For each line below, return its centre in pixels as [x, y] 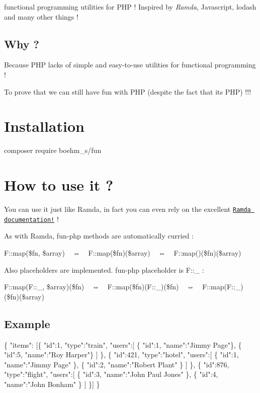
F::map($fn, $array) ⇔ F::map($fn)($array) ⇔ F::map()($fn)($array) [123, 252]
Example [27, 323]
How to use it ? [59, 185]
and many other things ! [41, 16]
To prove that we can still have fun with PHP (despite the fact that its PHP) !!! [128, 91]
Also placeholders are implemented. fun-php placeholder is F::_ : [104, 269]
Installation [44, 126]
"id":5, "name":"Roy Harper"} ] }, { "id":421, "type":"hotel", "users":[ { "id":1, [121, 355]
